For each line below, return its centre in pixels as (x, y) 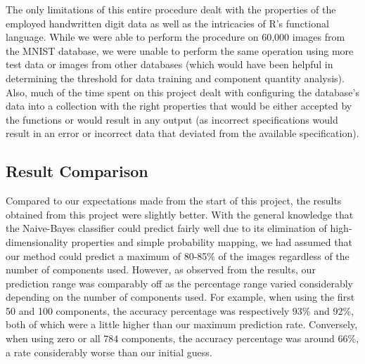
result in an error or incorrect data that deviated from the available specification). (182, 133)
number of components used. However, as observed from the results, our (161, 269)
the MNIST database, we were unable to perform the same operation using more (180, 50)
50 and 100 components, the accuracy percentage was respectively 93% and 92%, (180, 310)
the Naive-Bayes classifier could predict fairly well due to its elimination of (166, 228)
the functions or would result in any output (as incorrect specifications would (172, 119)
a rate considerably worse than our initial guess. (109, 352)
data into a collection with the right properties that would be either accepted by (179, 106)
